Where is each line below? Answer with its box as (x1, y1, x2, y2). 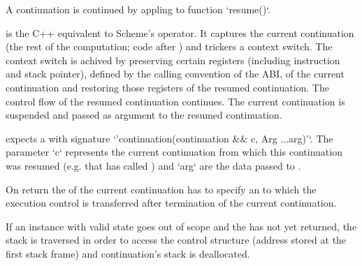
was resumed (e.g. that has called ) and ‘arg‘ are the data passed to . (6, 158, 301, 172)
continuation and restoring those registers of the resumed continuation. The (6, 80, 329, 94)
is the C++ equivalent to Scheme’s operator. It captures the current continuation (6, 25, 354, 40)
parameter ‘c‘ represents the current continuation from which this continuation (6, 145, 342, 159)
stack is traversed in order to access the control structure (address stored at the (6, 232, 347, 247)
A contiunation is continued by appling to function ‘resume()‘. (6, 2, 271, 16)
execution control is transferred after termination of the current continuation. (6, 195, 337, 210)
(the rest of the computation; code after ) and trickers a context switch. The (6, 39, 333, 54)
